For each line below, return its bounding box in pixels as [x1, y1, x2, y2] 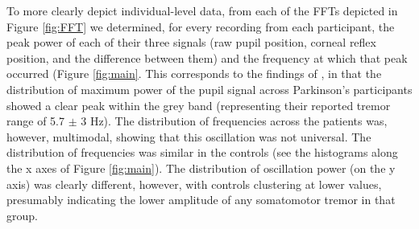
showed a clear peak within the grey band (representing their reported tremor [6, 96, 391, 113]
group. [6, 207, 38, 223]
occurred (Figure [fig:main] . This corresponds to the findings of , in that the [6, 65, 382, 82]
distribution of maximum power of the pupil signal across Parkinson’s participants [6, 80, 413, 97]
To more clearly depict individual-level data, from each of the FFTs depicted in [6, 2, 398, 18]
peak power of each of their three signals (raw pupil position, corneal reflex [6, 34, 376, 51]
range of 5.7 [6, 112, 64, 129]
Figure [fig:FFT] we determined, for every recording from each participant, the [6, 18, 395, 35]
